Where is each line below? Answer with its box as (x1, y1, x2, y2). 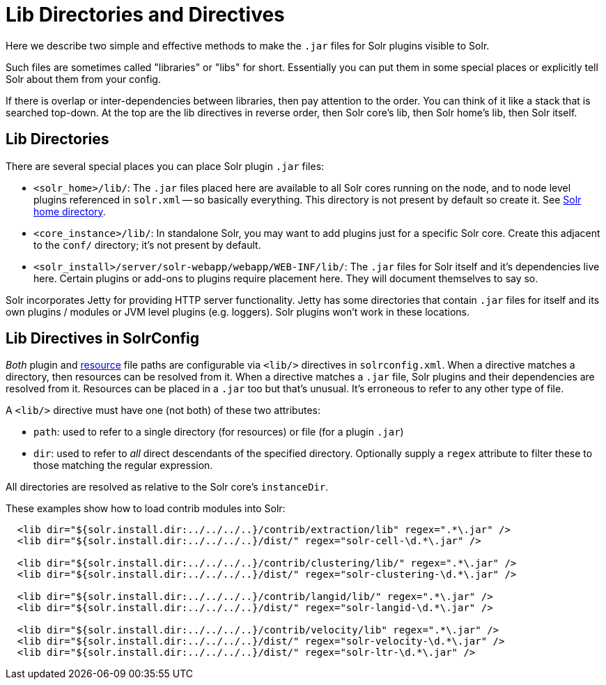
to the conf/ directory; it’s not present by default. (33, 238, 261, 251)
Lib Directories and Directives (6, 3, 285, 26)
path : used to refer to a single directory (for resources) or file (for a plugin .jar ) (33, 426, 404, 438)
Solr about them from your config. (6, 72, 161, 85)
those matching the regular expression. (33, 459, 213, 472)
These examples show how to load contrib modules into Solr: (6, 502, 286, 515)
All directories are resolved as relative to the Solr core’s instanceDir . (6, 481, 329, 493)
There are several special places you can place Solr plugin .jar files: (6, 160, 325, 172)
